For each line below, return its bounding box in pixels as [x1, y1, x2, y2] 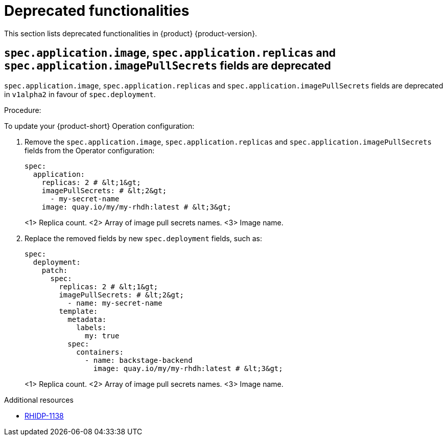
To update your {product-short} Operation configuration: [4, 121, 195, 130]
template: [59, 307, 98, 315]
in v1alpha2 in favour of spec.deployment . [4, 89, 156, 99]
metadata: [67, 315, 107, 323]
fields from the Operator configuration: [25, 146, 155, 155]
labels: [76, 323, 107, 332]
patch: [41, 266, 68, 274]
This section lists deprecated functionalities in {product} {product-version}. [4, 29, 257, 38]
